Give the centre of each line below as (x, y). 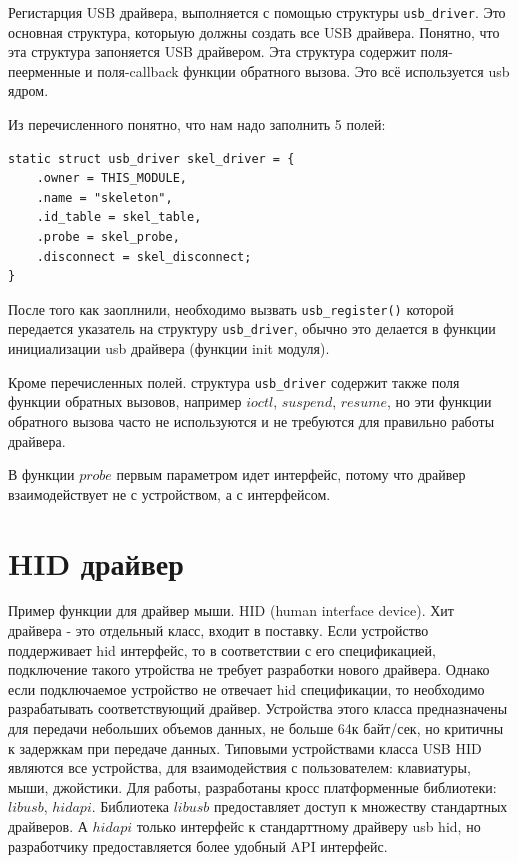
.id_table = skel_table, (119, 217)
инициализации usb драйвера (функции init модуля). (169, 348)
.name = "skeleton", (104, 197)
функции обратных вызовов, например (125, 401)
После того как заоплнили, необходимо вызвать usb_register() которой (231, 308)
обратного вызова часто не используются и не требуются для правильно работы (251, 420)
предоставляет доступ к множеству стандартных (360, 806)
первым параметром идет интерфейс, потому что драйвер (291, 474)
